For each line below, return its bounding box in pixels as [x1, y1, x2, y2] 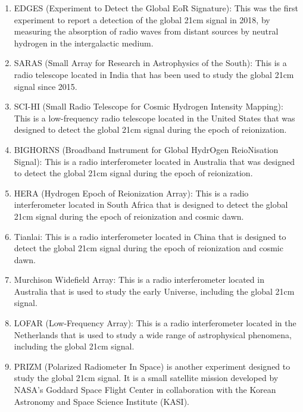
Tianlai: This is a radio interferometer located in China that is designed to [14, 230, 286, 242]
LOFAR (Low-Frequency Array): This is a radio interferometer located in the [14, 317, 296, 329]
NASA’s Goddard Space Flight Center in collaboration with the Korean [14, 383, 276, 396]
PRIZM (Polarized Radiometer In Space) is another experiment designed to [14, 360, 290, 372]
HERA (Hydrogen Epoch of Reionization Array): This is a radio [14, 186, 249, 199]
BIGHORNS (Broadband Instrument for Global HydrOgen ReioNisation [14, 143, 279, 155]
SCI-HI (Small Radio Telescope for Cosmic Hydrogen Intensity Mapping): [14, 100, 283, 113]
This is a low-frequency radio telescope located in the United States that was [14, 111, 295, 124]
